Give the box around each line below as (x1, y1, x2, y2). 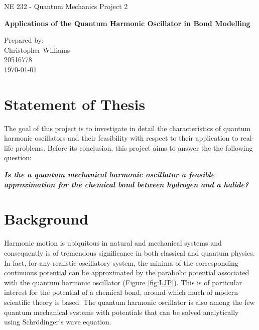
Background (4, 208, 89, 229)
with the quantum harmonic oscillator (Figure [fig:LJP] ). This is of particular (4, 277, 242, 287)
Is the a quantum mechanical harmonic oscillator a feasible (4, 169, 215, 180)
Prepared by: (4, 35, 44, 45)
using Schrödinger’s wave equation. (4, 316, 111, 327)
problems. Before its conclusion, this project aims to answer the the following (15, 142, 253, 153)
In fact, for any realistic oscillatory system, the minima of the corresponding (4, 257, 238, 268)
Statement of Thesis (4, 93, 146, 114)
